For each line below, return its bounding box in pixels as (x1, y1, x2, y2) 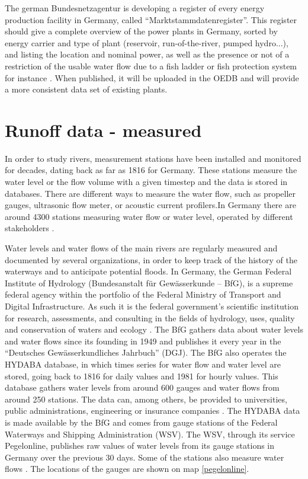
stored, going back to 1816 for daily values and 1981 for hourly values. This (5, 369, 278, 382)
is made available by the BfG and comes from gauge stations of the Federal (5, 416, 278, 428)
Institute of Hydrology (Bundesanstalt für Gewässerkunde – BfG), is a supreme (5, 276, 293, 289)
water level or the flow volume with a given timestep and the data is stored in (5, 175, 288, 188)
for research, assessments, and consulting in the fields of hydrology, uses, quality (5, 311, 295, 324)
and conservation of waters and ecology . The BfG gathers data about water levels (5, 323, 303, 336)
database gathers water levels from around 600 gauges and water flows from (5, 381, 280, 394)
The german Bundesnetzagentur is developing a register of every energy (5, 2, 265, 14)
